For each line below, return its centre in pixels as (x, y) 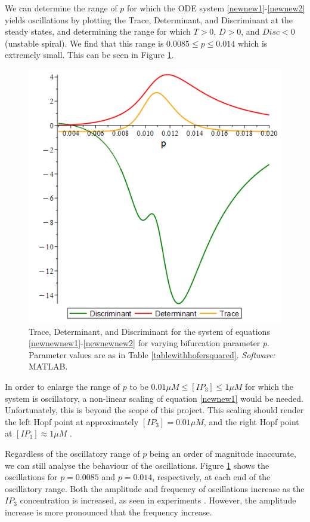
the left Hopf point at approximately (72, 421)
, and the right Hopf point (251, 421)
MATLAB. (48, 366)
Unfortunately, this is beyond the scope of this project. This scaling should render (154, 410)
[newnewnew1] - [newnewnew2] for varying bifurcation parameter (145, 343)
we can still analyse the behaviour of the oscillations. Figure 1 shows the (137, 465)
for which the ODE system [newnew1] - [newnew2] (216, 8)
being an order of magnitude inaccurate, (223, 453)
